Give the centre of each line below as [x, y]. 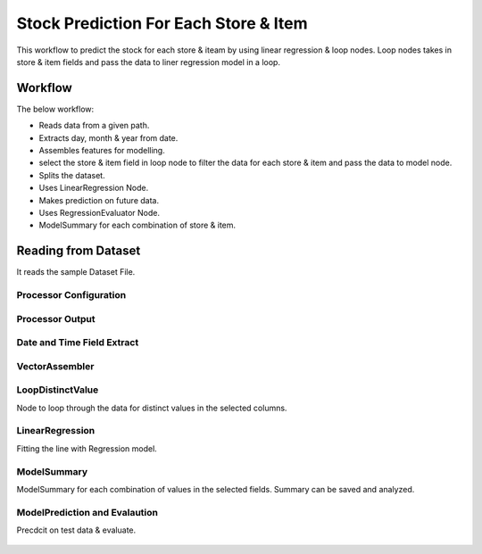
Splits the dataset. [72, 175]
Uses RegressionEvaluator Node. [100, 212]
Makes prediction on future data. [99, 200]
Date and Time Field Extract [78, 343]
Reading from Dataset [79, 251]
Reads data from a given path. [94, 126]
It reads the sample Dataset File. [76, 272]
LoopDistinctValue [58, 390]
